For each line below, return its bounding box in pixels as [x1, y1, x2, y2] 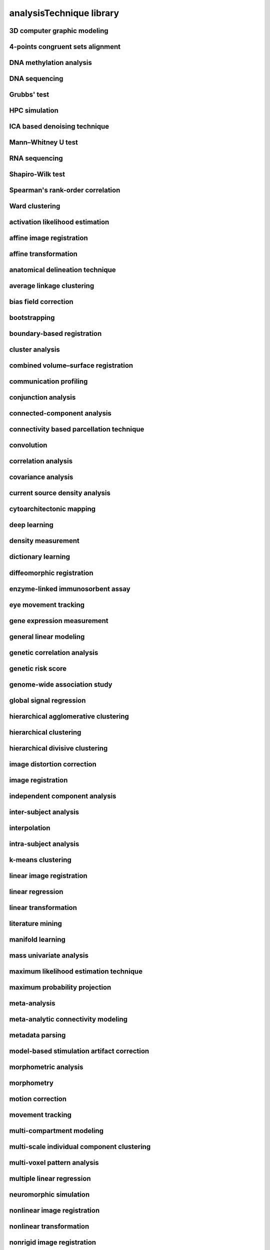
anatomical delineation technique [9, 265, 116, 274]
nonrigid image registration [9, 1238, 96, 1247]
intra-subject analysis [9, 839, 79, 848]
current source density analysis [9, 489, 111, 497]
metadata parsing [9, 1030, 66, 1039]
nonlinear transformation [9, 1222, 89, 1231]
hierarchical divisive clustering [9, 744, 108, 752]
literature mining [9, 919, 62, 927]
